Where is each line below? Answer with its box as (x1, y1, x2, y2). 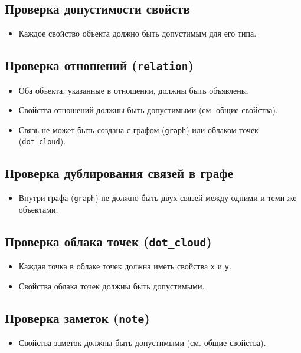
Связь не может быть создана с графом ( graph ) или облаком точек (18, 123, 259, 136)
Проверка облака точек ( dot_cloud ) (5, 232, 212, 250)
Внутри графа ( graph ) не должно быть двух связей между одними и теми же (18, 192, 297, 204)
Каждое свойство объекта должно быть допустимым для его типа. (18, 27, 257, 39)
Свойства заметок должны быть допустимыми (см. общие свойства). (18, 336, 266, 349)
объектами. (18, 203, 58, 215)
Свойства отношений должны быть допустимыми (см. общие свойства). (18, 104, 278, 116)
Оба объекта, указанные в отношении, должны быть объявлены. (18, 84, 250, 96)
